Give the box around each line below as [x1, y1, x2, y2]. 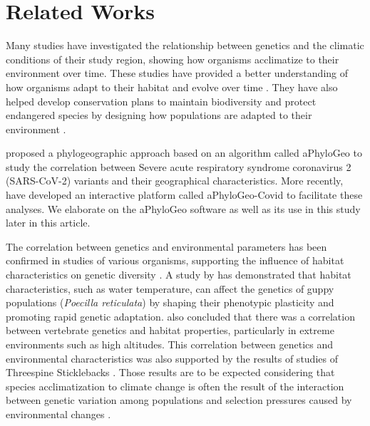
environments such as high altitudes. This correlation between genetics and [6, 337, 334, 351]
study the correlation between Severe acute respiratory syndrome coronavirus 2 [6, 159, 351, 174]
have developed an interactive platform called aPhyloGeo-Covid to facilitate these [6, 187, 363, 202]
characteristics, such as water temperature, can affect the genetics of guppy [6, 281, 334, 296]
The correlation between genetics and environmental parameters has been [6, 239, 327, 254]
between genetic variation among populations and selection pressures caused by [6, 393, 352, 407]
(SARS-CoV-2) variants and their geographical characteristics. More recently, [6, 173, 344, 188]
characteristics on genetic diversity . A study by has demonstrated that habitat [6, 267, 351, 282]
